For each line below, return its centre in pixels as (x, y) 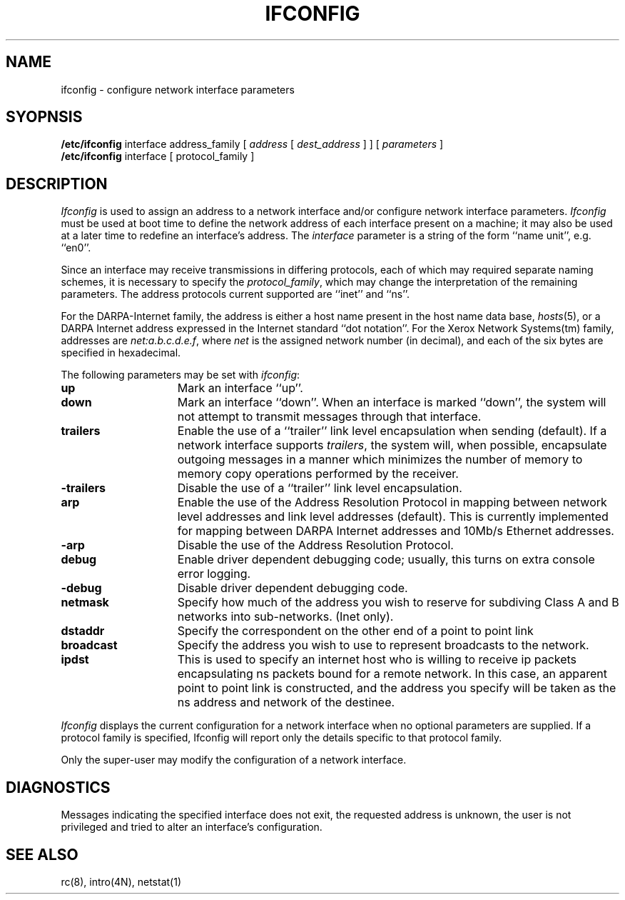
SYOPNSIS (44, 117)
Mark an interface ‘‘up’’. (240, 388)
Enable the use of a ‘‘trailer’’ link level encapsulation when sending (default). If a (392, 431)
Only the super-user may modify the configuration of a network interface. (234, 760)
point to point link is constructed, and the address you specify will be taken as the (397, 688)
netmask (85, 602)
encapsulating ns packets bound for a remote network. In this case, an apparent (392, 674)
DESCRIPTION (57, 184)
